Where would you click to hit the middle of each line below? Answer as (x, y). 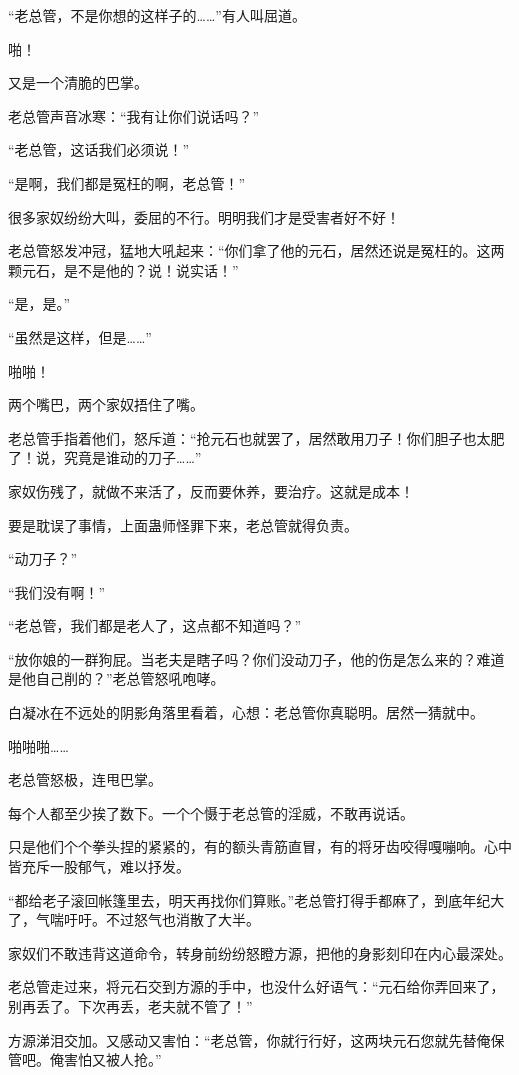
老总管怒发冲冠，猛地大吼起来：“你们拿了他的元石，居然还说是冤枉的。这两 (256, 250)
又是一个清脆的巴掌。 (78, 82)
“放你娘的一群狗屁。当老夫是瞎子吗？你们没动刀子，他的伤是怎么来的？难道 (256, 658)
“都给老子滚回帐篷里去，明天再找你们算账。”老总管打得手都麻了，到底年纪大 (256, 899)
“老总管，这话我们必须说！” (99, 149)
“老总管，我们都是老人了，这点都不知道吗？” (155, 625)
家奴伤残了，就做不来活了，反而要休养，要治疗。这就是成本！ (211, 490)
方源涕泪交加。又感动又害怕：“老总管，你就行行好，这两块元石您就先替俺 (249, 1039)
